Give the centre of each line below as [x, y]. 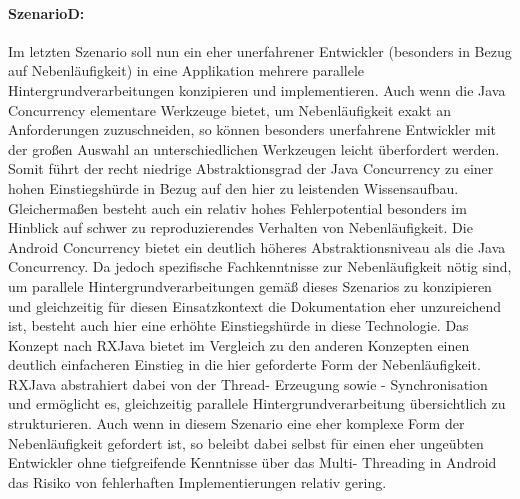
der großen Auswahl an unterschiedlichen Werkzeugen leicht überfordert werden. [254, 148]
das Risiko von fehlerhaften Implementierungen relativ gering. [197, 481]
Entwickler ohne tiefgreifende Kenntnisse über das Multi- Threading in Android [252, 462]
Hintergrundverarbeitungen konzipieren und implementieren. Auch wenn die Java [257, 89]
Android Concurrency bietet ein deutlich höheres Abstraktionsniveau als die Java [257, 246]
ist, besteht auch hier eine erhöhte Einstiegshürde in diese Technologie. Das [238, 325]
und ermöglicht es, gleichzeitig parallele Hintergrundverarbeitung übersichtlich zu [257, 403]
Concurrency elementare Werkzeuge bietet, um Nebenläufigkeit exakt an [230, 109]
